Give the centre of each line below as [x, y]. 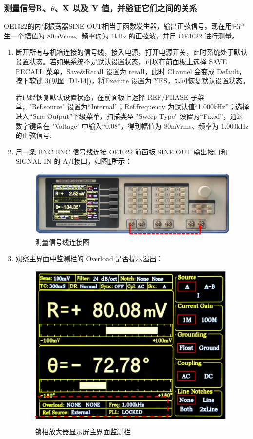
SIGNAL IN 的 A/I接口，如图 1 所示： [74, 161]
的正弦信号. [33, 135]
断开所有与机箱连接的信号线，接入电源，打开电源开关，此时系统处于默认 [131, 52]
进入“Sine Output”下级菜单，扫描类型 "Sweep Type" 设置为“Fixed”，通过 [129, 116]
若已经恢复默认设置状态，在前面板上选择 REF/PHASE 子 [106, 97]
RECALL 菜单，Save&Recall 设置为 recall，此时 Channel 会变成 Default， [131, 71]
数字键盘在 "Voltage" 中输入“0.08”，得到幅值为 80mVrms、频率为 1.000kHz [132, 125]
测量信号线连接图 [62, 242]
